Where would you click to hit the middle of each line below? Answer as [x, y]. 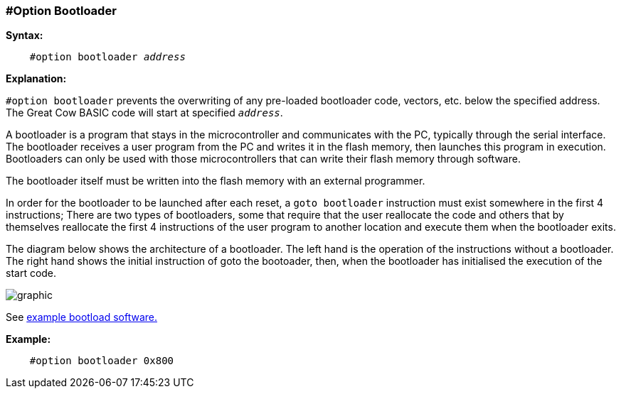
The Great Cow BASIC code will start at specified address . [144, 113]
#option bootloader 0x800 [102, 361]
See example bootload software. [81, 317]
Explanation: [36, 79]
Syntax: [25, 35]
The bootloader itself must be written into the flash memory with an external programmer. [216, 181]
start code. [31, 273]
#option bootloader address [107, 57]
